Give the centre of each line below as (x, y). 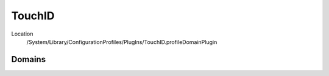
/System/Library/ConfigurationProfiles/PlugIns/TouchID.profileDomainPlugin (122, 42)
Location (22, 34)
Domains (28, 59)
